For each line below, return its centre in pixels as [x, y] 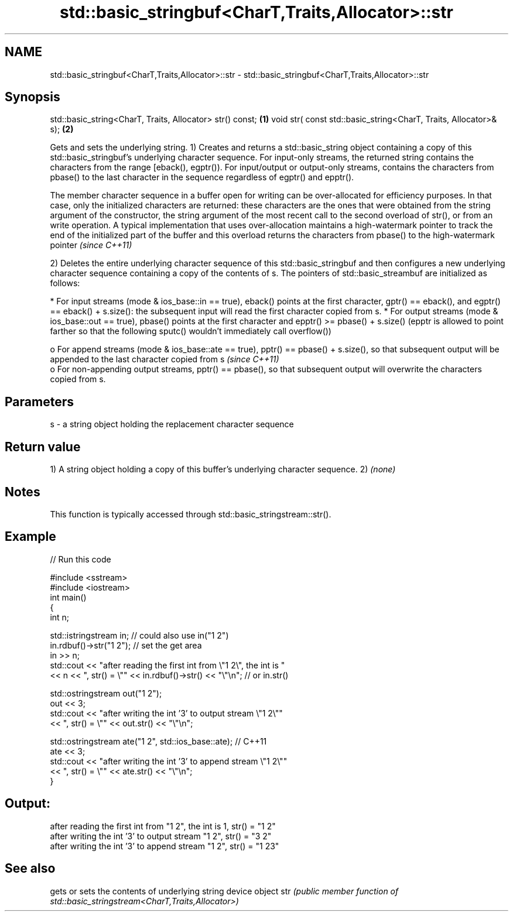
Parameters [39, 402]
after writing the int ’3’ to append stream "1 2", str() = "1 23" [165, 846]
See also [30, 869]
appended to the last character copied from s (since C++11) [165, 359]
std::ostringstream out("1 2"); [106, 693]
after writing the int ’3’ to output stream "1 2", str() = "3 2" [161, 836]
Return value [43, 447]
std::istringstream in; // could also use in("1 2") [139, 635]
